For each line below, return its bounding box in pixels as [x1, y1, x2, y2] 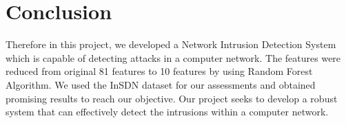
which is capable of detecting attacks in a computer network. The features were [6, 50, 341, 65]
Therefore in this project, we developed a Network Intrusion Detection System [6, 37, 336, 52]
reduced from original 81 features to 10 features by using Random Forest [6, 64, 313, 78]
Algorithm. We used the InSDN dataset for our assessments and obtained [6, 77, 316, 91]
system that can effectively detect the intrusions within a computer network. [6, 104, 329, 119]
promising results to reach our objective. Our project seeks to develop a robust [6, 91, 338, 105]
